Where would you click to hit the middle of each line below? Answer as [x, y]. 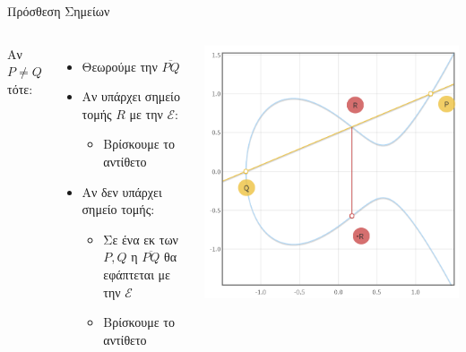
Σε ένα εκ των [141, 239]
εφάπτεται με [137, 274]
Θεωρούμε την [120, 66]
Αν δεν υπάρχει [122, 191]
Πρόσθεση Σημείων [59, 11]
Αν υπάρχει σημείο [131, 96]
